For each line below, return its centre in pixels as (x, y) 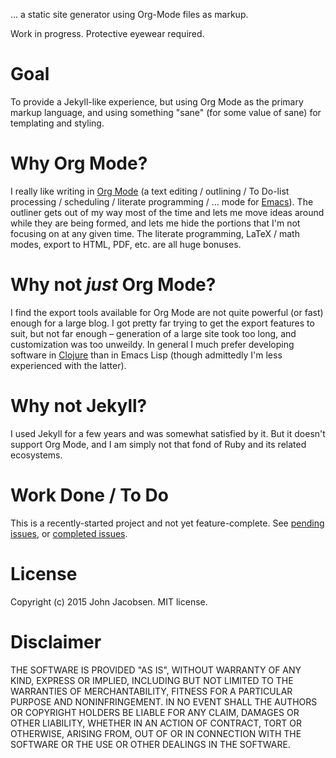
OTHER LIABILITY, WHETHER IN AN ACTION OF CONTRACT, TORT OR (156, 723)
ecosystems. (36, 455)
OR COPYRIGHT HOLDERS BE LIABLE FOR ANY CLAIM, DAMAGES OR (155, 712)
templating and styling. (57, 123)
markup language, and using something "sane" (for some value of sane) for (166, 112)
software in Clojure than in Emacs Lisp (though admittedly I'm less (146, 355)
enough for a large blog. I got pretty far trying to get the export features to (162, 323)
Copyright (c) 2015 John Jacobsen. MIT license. (109, 601)
